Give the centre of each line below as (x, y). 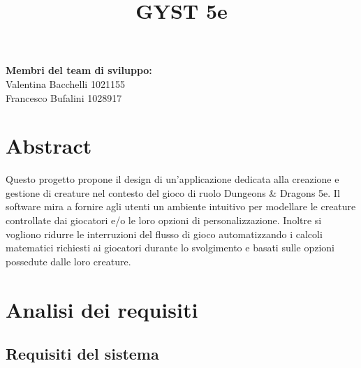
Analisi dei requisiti (102, 309)
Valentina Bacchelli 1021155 (65, 83)
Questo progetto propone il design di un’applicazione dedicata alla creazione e (172, 179)
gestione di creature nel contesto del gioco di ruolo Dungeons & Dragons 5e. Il (173, 192)
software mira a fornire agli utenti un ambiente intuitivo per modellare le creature (181, 206)
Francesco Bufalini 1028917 (64, 97)
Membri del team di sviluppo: (79, 70)
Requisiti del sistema (82, 354)
